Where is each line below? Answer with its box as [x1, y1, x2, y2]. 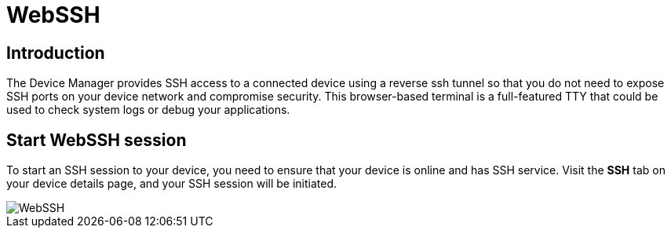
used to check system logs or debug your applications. [6, 103, 290, 117]
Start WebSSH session [6, 130, 187, 150]
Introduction [6, 42, 105, 63]
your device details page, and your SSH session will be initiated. [6, 177, 337, 191]
